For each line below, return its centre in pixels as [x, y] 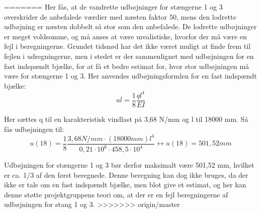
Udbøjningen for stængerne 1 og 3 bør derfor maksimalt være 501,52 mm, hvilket [129, 165]
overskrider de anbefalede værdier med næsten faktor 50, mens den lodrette [120, 16]
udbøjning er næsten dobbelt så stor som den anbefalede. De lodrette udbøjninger [130, 26]
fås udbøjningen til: [34, 129]
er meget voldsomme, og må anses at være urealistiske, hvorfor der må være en [125, 36]
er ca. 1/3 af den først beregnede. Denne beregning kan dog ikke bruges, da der [126, 174]
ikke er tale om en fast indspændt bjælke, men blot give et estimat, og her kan [125, 185]
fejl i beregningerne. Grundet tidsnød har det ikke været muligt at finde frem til [127, 46]
